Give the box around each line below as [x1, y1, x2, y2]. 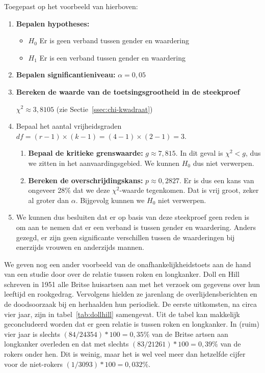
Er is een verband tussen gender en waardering [39, 52, 186, 63]
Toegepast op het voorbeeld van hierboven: [4, 1, 138, 11]
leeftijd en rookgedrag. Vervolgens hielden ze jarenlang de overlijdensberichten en [4, 289, 257, 299]
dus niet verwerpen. [193, 157, 254, 168]
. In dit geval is [175, 148, 223, 158]
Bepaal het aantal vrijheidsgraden [16, 121, 122, 131]
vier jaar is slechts [4, 328, 60, 339]
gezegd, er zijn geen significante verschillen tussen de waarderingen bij [16, 232, 235, 242]
